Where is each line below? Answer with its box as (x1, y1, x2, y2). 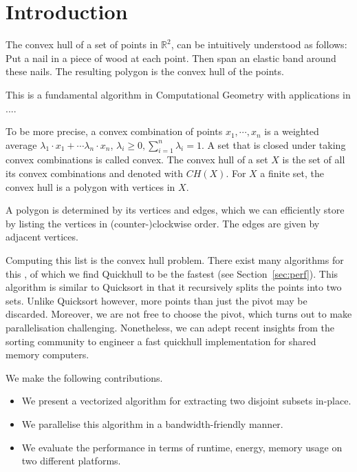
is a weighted (264, 124, 319, 138)
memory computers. (6, 347, 89, 362)
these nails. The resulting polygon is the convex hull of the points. (6, 64, 284, 79)
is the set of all (282, 152, 345, 167)
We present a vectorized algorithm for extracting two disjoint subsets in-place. (21, 393, 351, 408)
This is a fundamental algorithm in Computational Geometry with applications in (6, 87, 351, 101)
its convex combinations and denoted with (6, 166, 183, 181)
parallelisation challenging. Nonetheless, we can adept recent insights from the (6, 320, 335, 335)
